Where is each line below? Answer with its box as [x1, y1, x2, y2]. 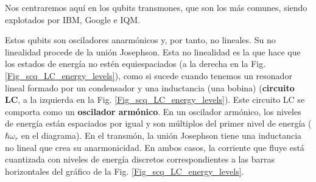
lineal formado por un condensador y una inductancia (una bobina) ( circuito [5, 81, 295, 94]
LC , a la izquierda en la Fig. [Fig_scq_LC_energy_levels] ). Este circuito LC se [5, 93, 305, 106]
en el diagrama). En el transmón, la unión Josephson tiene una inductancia [21, 128, 302, 141]
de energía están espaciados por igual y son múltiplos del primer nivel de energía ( [5, 117, 312, 130]
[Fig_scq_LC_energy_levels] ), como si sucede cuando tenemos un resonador [5, 69, 292, 82]
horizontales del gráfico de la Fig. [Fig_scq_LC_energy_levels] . [5, 164, 244, 177]
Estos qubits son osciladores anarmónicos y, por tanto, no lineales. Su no [5, 33, 276, 46]
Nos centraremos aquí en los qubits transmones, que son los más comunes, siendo [5, 1, 307, 13]
